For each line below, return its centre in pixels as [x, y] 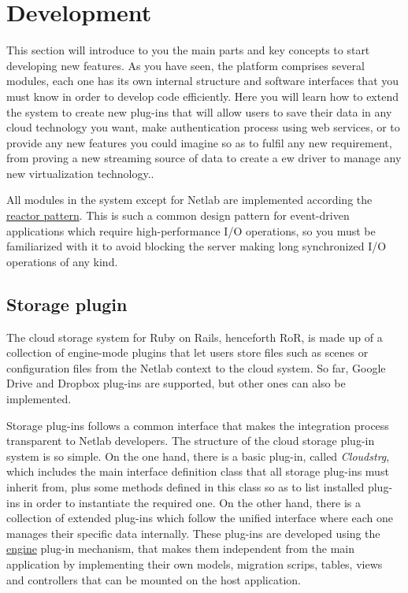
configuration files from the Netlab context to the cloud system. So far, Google [196, 367]
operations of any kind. [62, 261]
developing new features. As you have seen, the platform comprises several [185, 65]
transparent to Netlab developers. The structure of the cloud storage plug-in [191, 441]
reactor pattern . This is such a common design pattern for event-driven [178, 215]
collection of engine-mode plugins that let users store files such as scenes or [187, 352]
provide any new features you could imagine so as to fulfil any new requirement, [199, 142]
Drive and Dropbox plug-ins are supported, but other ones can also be [176, 383]
